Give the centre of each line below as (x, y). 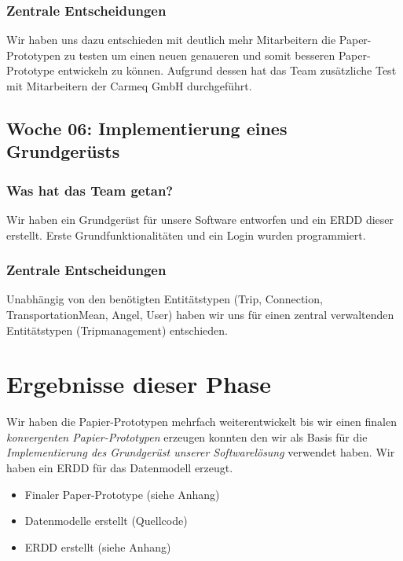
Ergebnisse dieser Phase (139, 384)
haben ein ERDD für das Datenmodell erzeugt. (120, 468)
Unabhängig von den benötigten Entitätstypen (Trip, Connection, (165, 299)
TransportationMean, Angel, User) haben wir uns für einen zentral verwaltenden (200, 314)
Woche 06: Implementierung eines (147, 128)
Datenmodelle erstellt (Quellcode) (106, 521)
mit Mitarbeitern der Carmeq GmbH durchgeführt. (129, 86)
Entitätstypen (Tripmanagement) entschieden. (117, 330)
